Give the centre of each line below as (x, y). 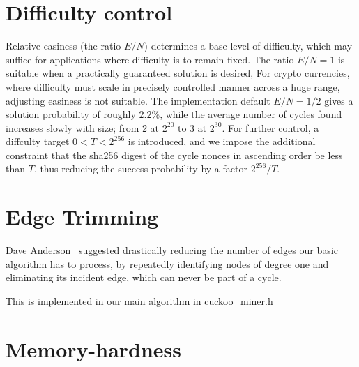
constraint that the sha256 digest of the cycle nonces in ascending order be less (174, 155)
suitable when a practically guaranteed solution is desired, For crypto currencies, (178, 73)
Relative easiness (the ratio (63, 46)
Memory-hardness (94, 349)
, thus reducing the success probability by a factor (140, 168)
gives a (339, 100)
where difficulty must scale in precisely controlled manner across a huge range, (173, 86)
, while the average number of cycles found (251, 114)
